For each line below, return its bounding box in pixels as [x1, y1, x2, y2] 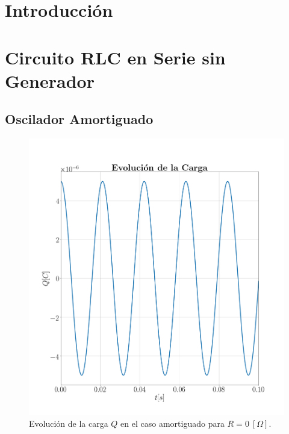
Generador [5, 68, 95, 93]
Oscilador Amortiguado [5, 110, 154, 128]
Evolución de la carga [29, 417, 108, 430]
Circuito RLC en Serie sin [5, 45, 226, 69]
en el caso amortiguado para [120, 417, 225, 430]
